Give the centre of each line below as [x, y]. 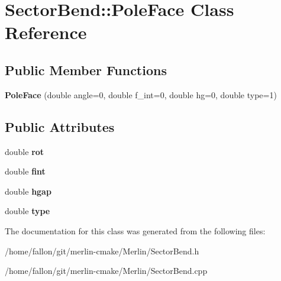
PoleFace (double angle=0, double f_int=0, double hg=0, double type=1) [141, 94]
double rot [25, 151]
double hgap [28, 191]
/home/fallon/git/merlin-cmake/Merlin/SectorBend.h [102, 251]
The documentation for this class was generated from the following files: [135, 230]
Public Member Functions [86, 70]
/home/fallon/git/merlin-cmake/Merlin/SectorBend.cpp [106, 271]
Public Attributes [60, 126]
